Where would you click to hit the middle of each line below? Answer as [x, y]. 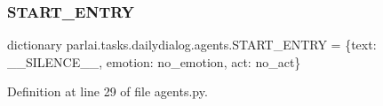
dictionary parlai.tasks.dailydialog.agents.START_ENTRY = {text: [192, 45]
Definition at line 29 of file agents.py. [108, 91]
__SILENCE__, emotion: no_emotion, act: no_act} [154, 61]
